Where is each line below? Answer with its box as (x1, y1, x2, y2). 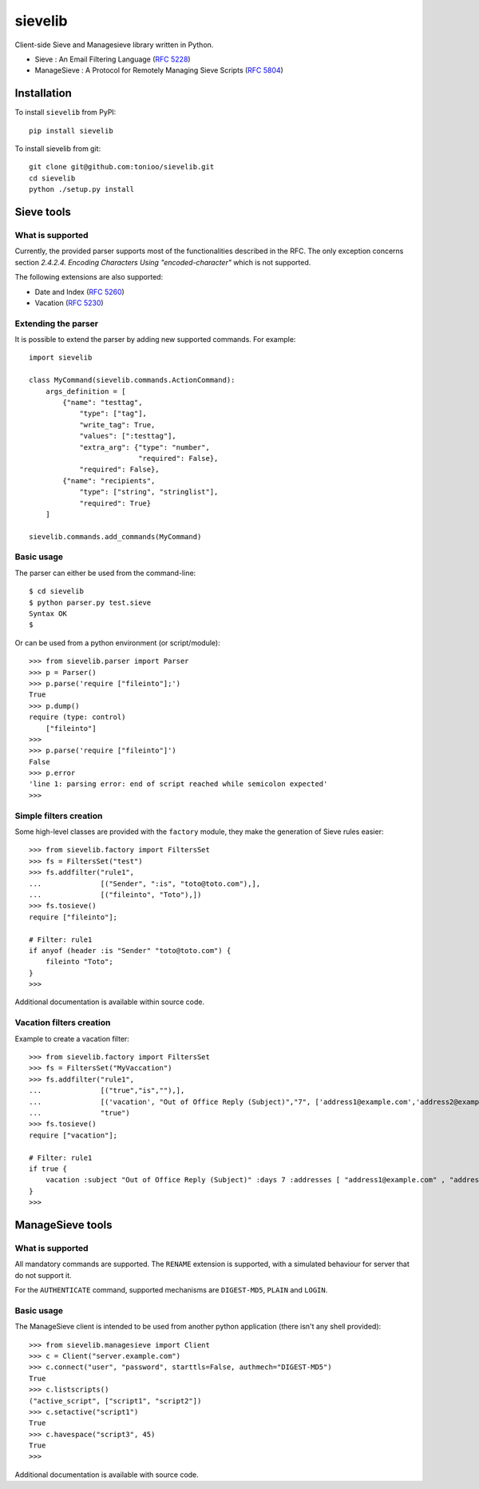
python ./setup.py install (29, 185, 135, 194)
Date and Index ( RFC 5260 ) (34, 287, 125, 296)
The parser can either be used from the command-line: (14, 568, 196, 578)
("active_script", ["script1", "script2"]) (29, 1396, 202, 1405)
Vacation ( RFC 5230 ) (34, 298, 104, 308)
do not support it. (14, 1270, 72, 1280)
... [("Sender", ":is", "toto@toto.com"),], (29, 879, 261, 888)
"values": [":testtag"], (79, 431, 177, 441)
